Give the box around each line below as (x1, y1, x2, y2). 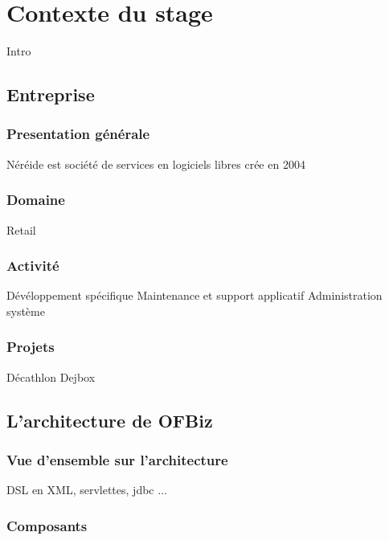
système (6, 302, 45, 319)
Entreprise (6, 82, 95, 107)
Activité (6, 256, 59, 276)
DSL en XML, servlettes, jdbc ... (6, 481, 167, 498)
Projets (6, 337, 55, 357)
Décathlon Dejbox (6, 368, 96, 385)
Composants (6, 515, 88, 535)
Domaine (6, 190, 65, 210)
